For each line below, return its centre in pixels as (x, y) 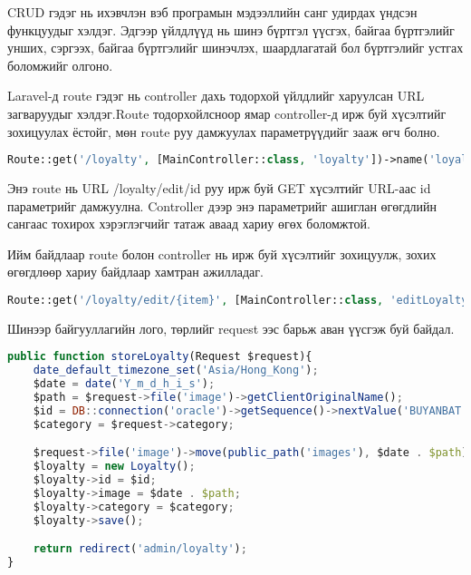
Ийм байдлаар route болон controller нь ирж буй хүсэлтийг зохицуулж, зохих (222, 253)
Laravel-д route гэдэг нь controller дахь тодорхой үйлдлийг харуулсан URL (216, 96)
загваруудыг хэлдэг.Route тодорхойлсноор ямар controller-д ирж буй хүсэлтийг (227, 113)
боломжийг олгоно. (60, 65)
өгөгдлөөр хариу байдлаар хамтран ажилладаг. (135, 272)
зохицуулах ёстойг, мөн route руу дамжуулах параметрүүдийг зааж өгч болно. (224, 131)
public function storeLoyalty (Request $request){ (160, 357)
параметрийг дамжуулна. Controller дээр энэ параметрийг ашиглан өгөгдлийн (222, 205)
